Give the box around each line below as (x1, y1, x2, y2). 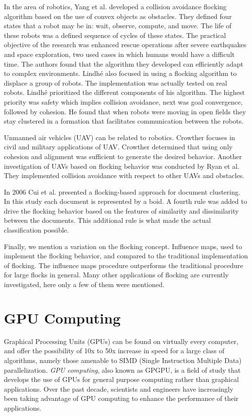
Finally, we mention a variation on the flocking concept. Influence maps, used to (4, 241, 242, 251)
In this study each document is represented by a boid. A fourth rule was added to (4, 196, 247, 206)
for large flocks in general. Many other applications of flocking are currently (4, 270, 229, 280)
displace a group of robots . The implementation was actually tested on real (4, 77, 227, 88)
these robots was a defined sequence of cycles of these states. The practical (4, 30, 226, 40)
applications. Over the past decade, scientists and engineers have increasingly (4, 383, 234, 394)
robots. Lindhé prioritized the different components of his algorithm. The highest (4, 87, 245, 97)
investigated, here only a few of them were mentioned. (4, 279, 165, 289)
